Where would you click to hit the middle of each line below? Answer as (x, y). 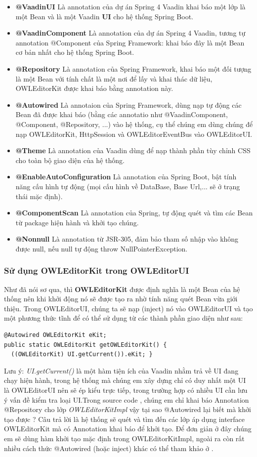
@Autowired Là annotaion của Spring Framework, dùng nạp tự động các (128, 104)
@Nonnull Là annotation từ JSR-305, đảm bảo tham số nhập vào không (127, 239)
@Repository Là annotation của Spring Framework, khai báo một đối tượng (133, 68)
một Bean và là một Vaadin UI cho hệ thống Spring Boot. (105, 16)
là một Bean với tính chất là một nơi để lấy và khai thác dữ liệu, (114, 78)
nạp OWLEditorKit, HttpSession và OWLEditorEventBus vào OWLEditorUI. (134, 134)
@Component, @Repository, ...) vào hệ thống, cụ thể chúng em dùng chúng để (134, 124)
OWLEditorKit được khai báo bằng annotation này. (94, 88)
